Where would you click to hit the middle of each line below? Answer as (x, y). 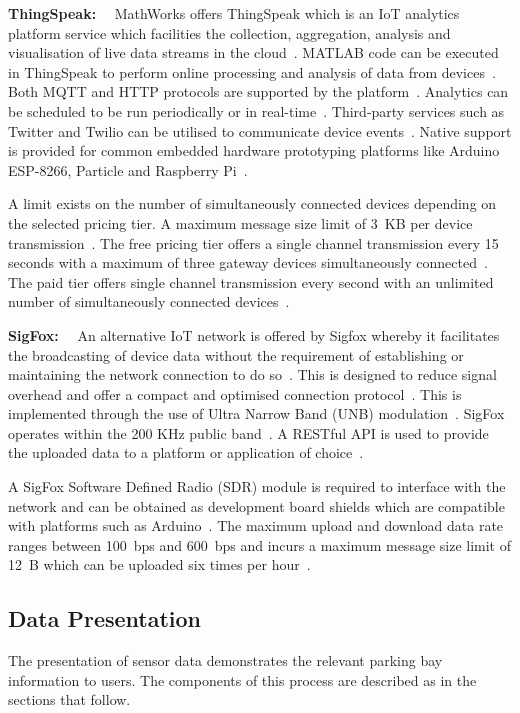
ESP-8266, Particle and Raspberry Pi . (128, 169)
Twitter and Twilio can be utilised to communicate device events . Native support (260, 130)
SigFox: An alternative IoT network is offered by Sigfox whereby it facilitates (254, 334)
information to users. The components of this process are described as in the (242, 679)
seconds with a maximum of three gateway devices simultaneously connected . (248, 262)
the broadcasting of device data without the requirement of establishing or (236, 354)
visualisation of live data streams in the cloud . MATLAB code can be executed (253, 52)
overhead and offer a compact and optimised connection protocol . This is (235, 393)
